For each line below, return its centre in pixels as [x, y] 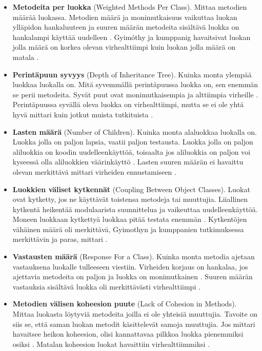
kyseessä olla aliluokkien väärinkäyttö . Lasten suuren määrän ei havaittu [128, 162]
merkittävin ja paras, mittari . [60, 239]
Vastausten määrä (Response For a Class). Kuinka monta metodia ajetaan [134, 256]
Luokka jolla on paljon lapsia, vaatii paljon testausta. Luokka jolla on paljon [133, 142]
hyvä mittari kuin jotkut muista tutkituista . [83, 114]
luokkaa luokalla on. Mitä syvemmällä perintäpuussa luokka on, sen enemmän [135, 84]
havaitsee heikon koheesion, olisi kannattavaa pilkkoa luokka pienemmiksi [128, 334]
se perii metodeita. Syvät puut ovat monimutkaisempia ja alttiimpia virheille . [135, 94]
